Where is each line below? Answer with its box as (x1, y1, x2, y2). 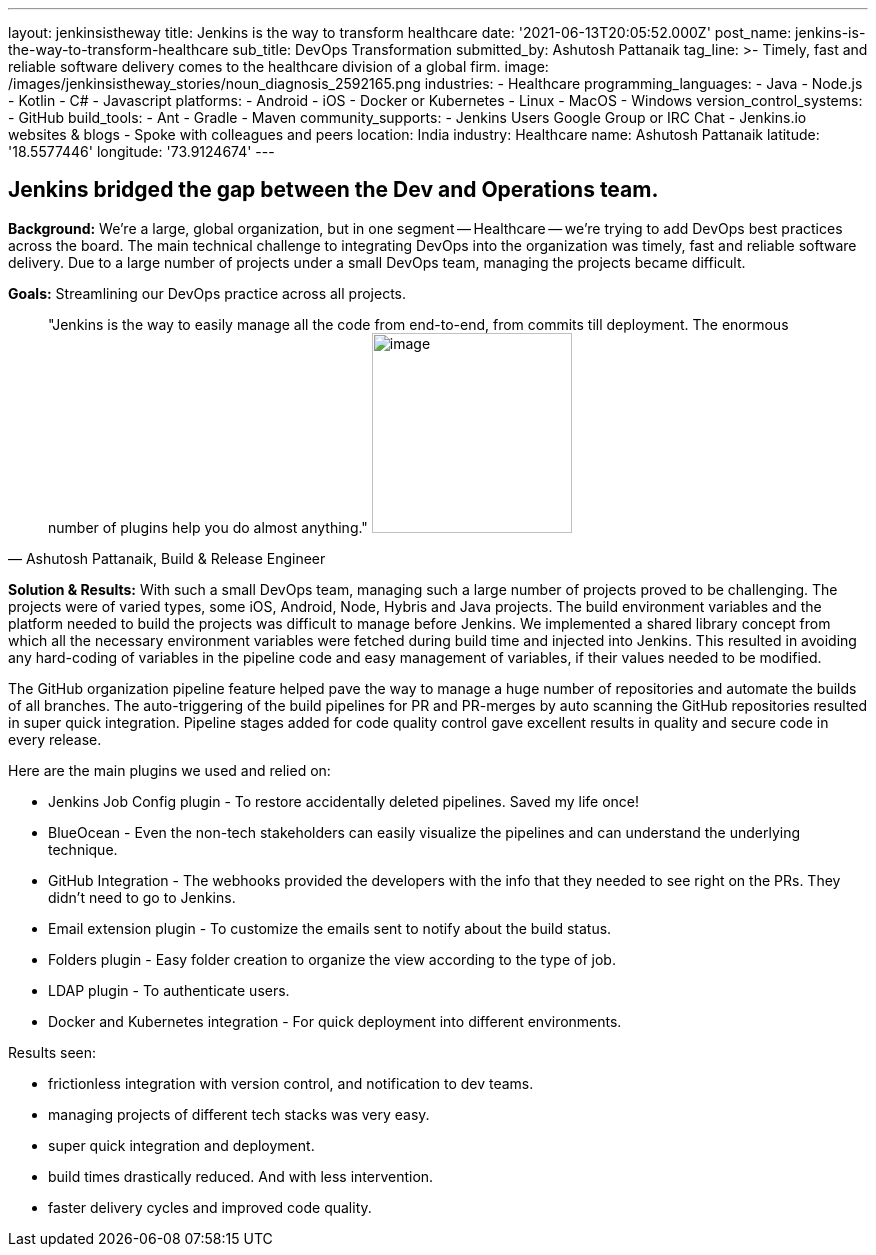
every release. (8, 730, 102, 748)
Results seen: (8, 1043, 97, 1061)
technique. (48, 840, 118, 858)
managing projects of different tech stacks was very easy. (48, 1105, 430, 1123)
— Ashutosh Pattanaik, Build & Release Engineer (8, 549, 326, 567)
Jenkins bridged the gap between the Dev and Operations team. (8, 177, 659, 203)
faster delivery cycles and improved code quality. (48, 1198, 372, 1216)
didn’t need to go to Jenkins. (48, 888, 236, 906)
